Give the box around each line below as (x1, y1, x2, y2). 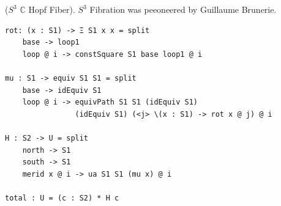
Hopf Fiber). (28, 3, 75, 15)
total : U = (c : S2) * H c (5, 193, 119, 202)
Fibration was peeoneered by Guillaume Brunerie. (89, 3, 277, 15)
